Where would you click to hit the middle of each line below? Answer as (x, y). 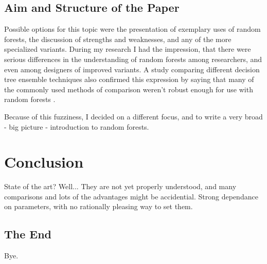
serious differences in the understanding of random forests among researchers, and (133, 59)
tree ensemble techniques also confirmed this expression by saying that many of (129, 79)
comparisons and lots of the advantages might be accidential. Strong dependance (131, 196)
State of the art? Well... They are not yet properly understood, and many (120, 186)
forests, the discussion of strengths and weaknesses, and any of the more (118, 39)
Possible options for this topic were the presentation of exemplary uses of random (132, 29)
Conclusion (44, 162)
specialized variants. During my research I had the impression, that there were (128, 49)
